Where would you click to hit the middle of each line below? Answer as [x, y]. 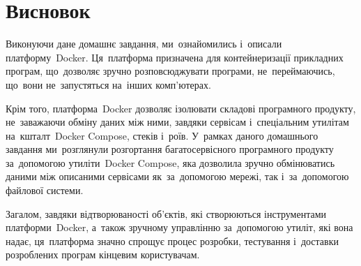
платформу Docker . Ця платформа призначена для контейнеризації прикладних [175, 57]
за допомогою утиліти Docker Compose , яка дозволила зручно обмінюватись [170, 162]
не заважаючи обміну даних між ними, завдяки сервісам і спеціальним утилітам [177, 122]
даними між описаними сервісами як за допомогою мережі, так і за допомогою [177, 176]
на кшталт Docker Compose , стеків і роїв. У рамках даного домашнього [162, 135]
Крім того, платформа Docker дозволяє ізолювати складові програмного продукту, [181, 108]
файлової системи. [45, 190]
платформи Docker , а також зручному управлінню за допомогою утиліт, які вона [179, 227]
